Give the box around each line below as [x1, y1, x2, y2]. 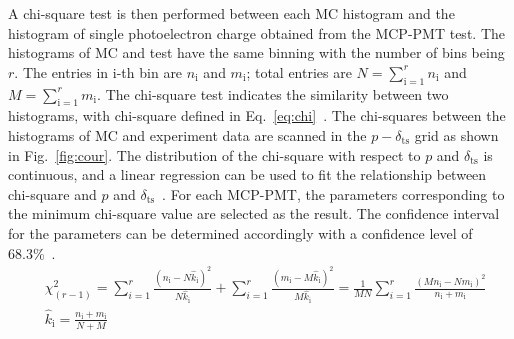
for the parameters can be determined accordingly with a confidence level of [8, 222, 473, 243]
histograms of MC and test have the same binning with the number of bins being [8, 42, 505, 63]
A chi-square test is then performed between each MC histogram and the [8, 3, 455, 23]
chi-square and [8, 183, 97, 204]
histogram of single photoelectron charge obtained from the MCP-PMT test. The [8, 22, 505, 43]
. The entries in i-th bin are [14, 61, 183, 82]
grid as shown [414, 124, 499, 145]
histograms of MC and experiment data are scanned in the [8, 124, 367, 145]
